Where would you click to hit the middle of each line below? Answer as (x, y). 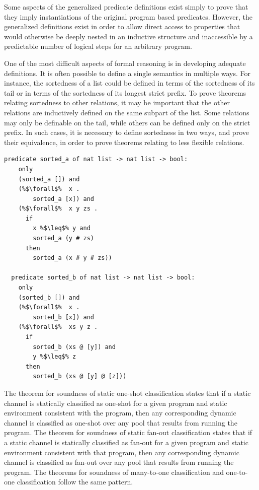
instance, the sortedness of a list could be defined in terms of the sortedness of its (129, 83)
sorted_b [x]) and (63, 317)
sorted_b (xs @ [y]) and (74, 347)
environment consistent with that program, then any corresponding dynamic (122, 452)
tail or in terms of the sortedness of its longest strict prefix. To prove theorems (125, 92)
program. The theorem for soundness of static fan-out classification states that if (128, 432)
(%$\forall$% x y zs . (58, 209)
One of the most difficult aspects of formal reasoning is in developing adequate (125, 63)
